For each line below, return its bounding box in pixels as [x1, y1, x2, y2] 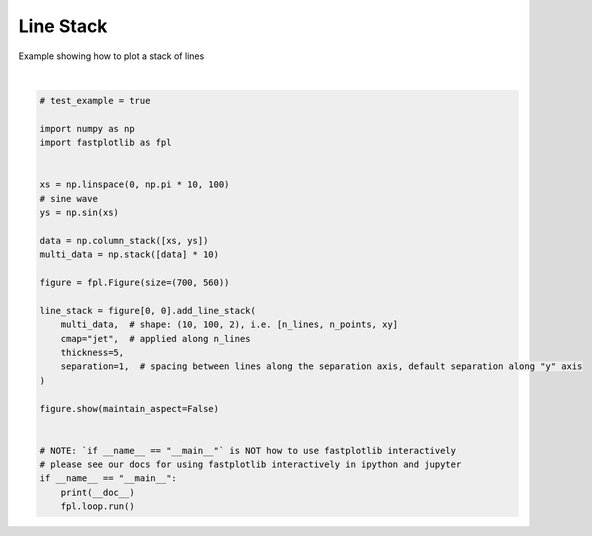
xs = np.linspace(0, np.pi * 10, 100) [39, 179, 230, 190]
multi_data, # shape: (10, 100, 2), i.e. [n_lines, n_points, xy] [60, 319, 399, 330]
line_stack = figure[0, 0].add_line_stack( [39, 305, 257, 316]
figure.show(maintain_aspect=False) [39, 403, 220, 414]
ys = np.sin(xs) [39, 207, 120, 219]
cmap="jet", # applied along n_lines [60, 333, 251, 344]
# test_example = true [39, 95, 151, 106]
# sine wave [39, 193, 99, 204]
